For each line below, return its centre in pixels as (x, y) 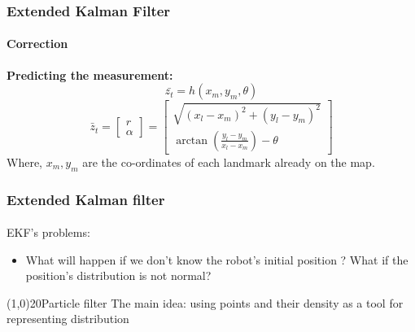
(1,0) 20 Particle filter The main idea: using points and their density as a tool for (205, 302)
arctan (192, 140)
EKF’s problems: (48, 232)
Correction (37, 44)
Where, (24, 162)
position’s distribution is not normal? (118, 275)
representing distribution (68, 319)
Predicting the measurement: (90, 74)
